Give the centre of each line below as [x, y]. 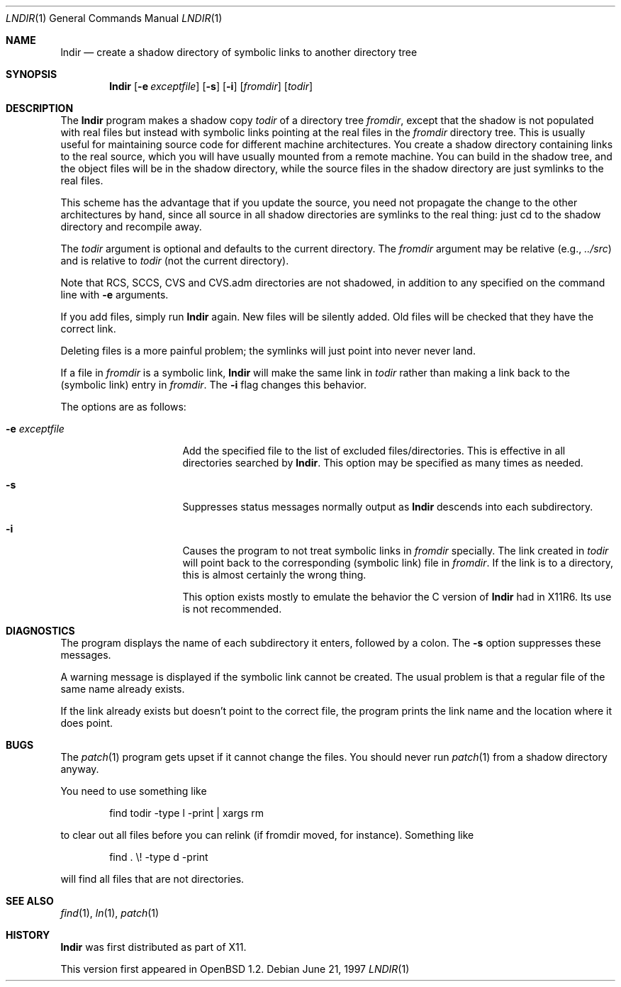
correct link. [88, 329]
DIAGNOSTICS [40, 631]
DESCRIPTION [40, 108]
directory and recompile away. [131, 227]
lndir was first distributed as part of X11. [153, 947]
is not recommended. [232, 609]
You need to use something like [134, 791]
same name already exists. [123, 689]
